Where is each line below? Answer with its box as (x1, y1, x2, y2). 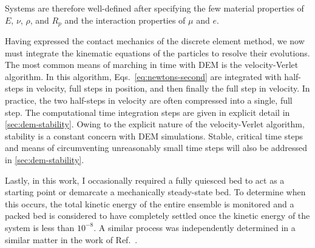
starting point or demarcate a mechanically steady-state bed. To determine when (5, 186, 306, 198)
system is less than (5, 221, 75, 233)
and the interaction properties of (64, 13, 186, 26)
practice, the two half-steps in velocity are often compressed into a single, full (5, 94, 293, 107)
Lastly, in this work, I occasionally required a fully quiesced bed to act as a (5, 173, 285, 186)
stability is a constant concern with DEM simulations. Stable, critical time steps (5, 129, 303, 142)
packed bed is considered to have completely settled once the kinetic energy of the (5, 209, 310, 222)
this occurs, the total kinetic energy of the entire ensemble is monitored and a (5, 197, 294, 210)
